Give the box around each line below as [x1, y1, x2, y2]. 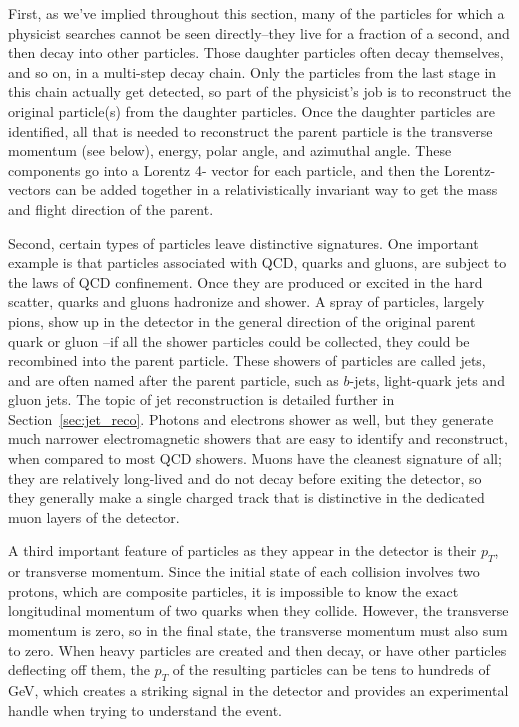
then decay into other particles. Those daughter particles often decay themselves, [8, 42, 504, 63]
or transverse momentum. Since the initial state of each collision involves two [8, 561, 480, 582]
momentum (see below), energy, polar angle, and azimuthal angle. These [8, 140, 452, 161]
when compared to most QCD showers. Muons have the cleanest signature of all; [8, 448, 502, 469]
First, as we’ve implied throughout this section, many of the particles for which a [8, 3, 505, 23]
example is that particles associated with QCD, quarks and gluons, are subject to [8, 252, 507, 273]
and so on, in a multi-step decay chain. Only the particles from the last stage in [8, 61, 497, 82]
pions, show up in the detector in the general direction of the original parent [8, 310, 476, 331]
